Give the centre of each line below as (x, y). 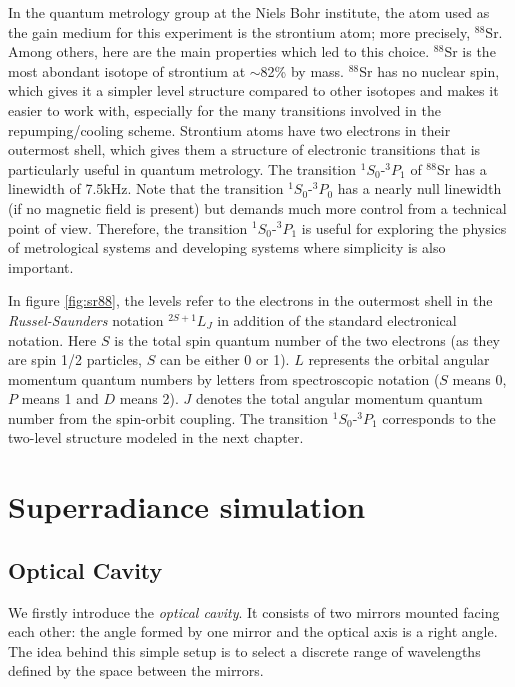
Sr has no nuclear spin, (429, 70)
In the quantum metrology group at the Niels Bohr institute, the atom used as (249, 12)
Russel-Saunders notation (86, 319)
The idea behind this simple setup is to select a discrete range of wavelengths (244, 650)
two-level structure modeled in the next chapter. (156, 437)
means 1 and (60, 398)
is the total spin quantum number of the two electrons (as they (307, 339)
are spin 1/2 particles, (75, 359)
